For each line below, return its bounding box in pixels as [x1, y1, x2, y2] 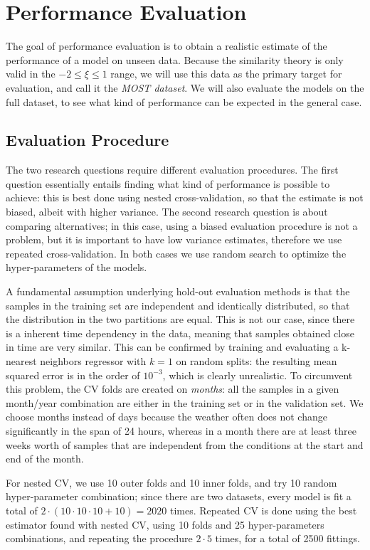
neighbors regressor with [40, 354, 147, 369]
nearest [6, 354, 37, 369]
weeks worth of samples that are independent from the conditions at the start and [6, 437, 364, 452]
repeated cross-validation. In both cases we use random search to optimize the [6, 245, 347, 260]
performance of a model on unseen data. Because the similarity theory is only [6, 52, 344, 67]
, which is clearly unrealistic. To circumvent [162, 367, 353, 382]
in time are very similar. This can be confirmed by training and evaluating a [6, 339, 339, 354]
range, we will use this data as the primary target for [110, 66, 342, 81]
